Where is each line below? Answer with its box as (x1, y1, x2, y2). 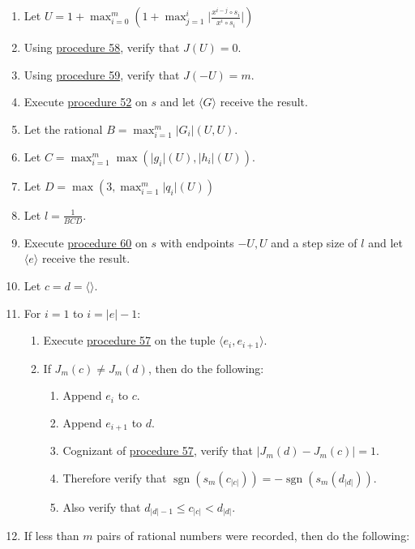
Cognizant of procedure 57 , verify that (62, 442, 254, 459)
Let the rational (24, 120, 103, 137)
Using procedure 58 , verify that (24, 39, 180, 55)
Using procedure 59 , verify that (24, 66, 180, 83)
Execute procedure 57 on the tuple (43, 332, 216, 349)
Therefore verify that (62, 469, 167, 486)
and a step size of (271, 234, 357, 251)
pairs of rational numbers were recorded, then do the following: (96, 527, 410, 544)
